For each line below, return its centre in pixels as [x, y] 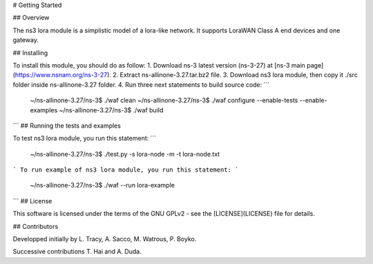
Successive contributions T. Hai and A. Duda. [77, 252]
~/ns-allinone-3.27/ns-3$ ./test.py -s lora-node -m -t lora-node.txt [125, 154]
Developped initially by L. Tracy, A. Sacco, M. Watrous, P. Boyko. [105, 239]
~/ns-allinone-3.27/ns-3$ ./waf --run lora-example [103, 185]
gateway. [26, 40]
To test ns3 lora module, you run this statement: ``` [85, 139]
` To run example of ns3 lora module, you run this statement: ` [126, 170]
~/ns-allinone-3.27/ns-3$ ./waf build [111, 110]
